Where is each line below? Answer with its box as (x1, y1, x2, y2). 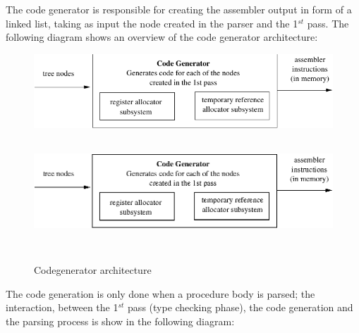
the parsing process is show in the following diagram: (6, 313, 235, 328)
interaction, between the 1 (6, 300, 118, 315)
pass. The (307, 15, 349, 30)
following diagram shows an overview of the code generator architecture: (6, 30, 318, 44)
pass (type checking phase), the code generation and (128, 300, 353, 315)
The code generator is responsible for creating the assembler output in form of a (6, 2, 352, 16)
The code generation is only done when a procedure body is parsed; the (6, 286, 315, 301)
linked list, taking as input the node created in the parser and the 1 (6, 15, 298, 30)
